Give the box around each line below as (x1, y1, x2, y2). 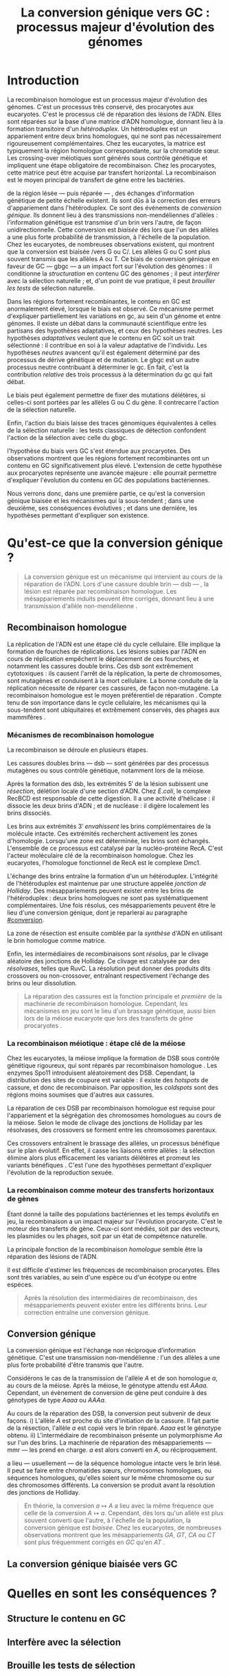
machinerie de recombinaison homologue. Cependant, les (23, 999, 188, 1007)
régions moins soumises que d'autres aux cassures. (7, 1091, 154, 1099)
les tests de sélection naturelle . (7, 284, 95, 292)
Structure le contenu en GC (7, 1613, 126, 1624)
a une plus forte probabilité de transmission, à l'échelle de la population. (7, 232, 211, 241)
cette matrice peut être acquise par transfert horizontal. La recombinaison (7, 168, 216, 177)
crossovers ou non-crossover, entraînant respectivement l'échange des (7, 971, 209, 980)
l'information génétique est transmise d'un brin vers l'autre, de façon (7, 218, 202, 226)
